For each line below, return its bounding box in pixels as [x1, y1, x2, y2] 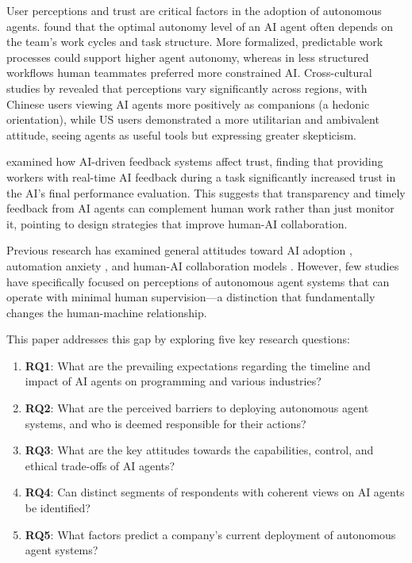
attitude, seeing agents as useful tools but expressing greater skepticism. [6, 126, 356, 143]
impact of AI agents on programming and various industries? [25, 373, 322, 389]
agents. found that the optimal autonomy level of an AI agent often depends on [6, 17, 394, 34]
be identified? [25, 500, 90, 516]
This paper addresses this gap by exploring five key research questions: [6, 331, 350, 347]
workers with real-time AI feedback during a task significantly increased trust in [6, 168, 396, 185]
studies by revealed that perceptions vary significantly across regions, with [6, 79, 368, 96]
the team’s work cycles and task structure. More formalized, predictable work [6, 33, 383, 50]
